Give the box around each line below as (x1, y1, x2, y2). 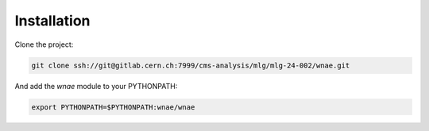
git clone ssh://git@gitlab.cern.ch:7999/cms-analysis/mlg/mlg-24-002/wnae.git (31, 60, 350, 70)
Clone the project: (14, 40, 74, 49)
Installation (14, 12, 91, 29)
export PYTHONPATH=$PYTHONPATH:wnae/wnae (31, 102, 195, 111)
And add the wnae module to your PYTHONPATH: (14, 81, 178, 91)
